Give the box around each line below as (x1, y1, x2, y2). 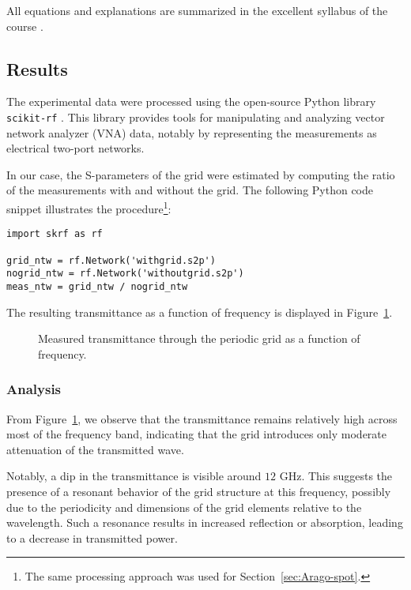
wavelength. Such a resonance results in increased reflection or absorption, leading (6, 514, 403, 531)
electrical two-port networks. (6, 140, 145, 156)
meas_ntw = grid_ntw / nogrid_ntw (6, 280, 188, 292)
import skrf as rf (6, 228, 103, 240)
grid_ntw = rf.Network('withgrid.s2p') (6, 254, 216, 266)
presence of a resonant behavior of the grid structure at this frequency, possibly (6, 483, 391, 499)
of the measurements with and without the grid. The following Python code (6, 182, 374, 198)
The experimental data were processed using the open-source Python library (6, 93, 376, 110)
